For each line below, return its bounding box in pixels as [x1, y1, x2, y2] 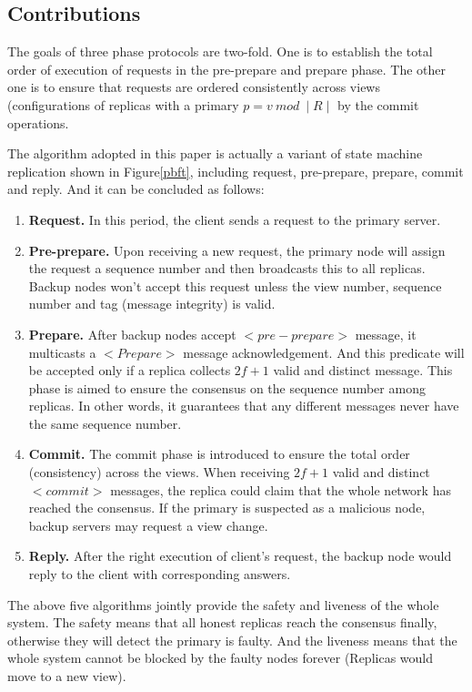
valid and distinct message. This [273, 361, 453, 380]
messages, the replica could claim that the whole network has [110, 480, 451, 499]
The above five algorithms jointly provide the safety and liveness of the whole [7, 595, 439, 614]
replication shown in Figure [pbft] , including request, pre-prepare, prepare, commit [7, 161, 464, 180]
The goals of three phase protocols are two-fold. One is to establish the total [7, 42, 433, 61]
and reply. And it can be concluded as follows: [7, 179, 265, 198]
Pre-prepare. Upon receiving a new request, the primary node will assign [28, 240, 446, 259]
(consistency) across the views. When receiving [28, 463, 290, 482]
